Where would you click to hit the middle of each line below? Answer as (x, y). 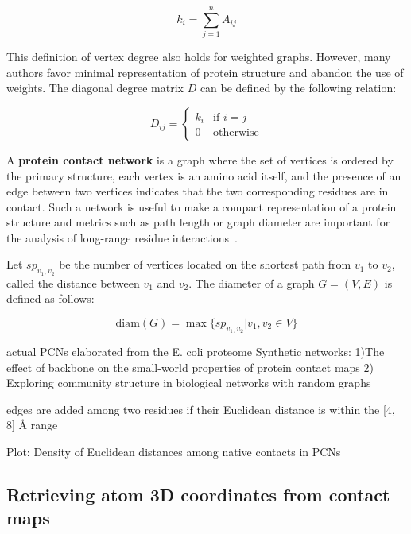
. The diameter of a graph (252, 282)
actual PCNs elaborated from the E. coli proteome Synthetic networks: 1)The (196, 352)
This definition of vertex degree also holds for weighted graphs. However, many (199, 57)
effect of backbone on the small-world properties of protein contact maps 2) (190, 367)
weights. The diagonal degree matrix (95, 88)
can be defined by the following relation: (298, 88)
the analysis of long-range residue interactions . (122, 237)
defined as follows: (50, 298)
